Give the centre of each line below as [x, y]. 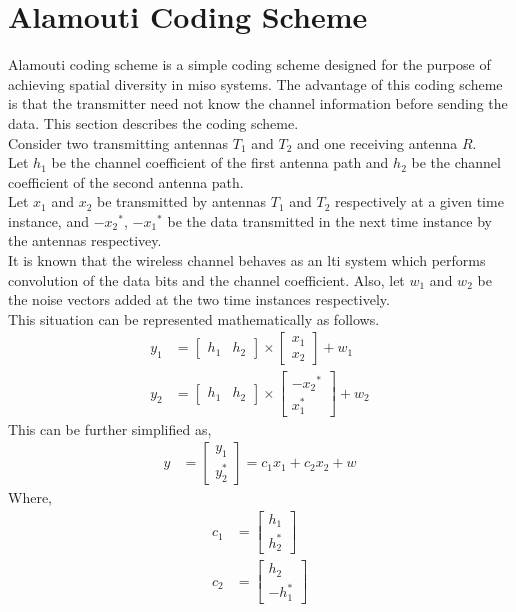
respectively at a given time [419, 201]
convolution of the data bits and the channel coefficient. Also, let [206, 279]
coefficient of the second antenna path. [126, 181]
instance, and [48, 220]
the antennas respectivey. [85, 240]
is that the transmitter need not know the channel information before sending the [258, 103]
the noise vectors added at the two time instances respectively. [199, 299]
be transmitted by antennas [182, 201]
